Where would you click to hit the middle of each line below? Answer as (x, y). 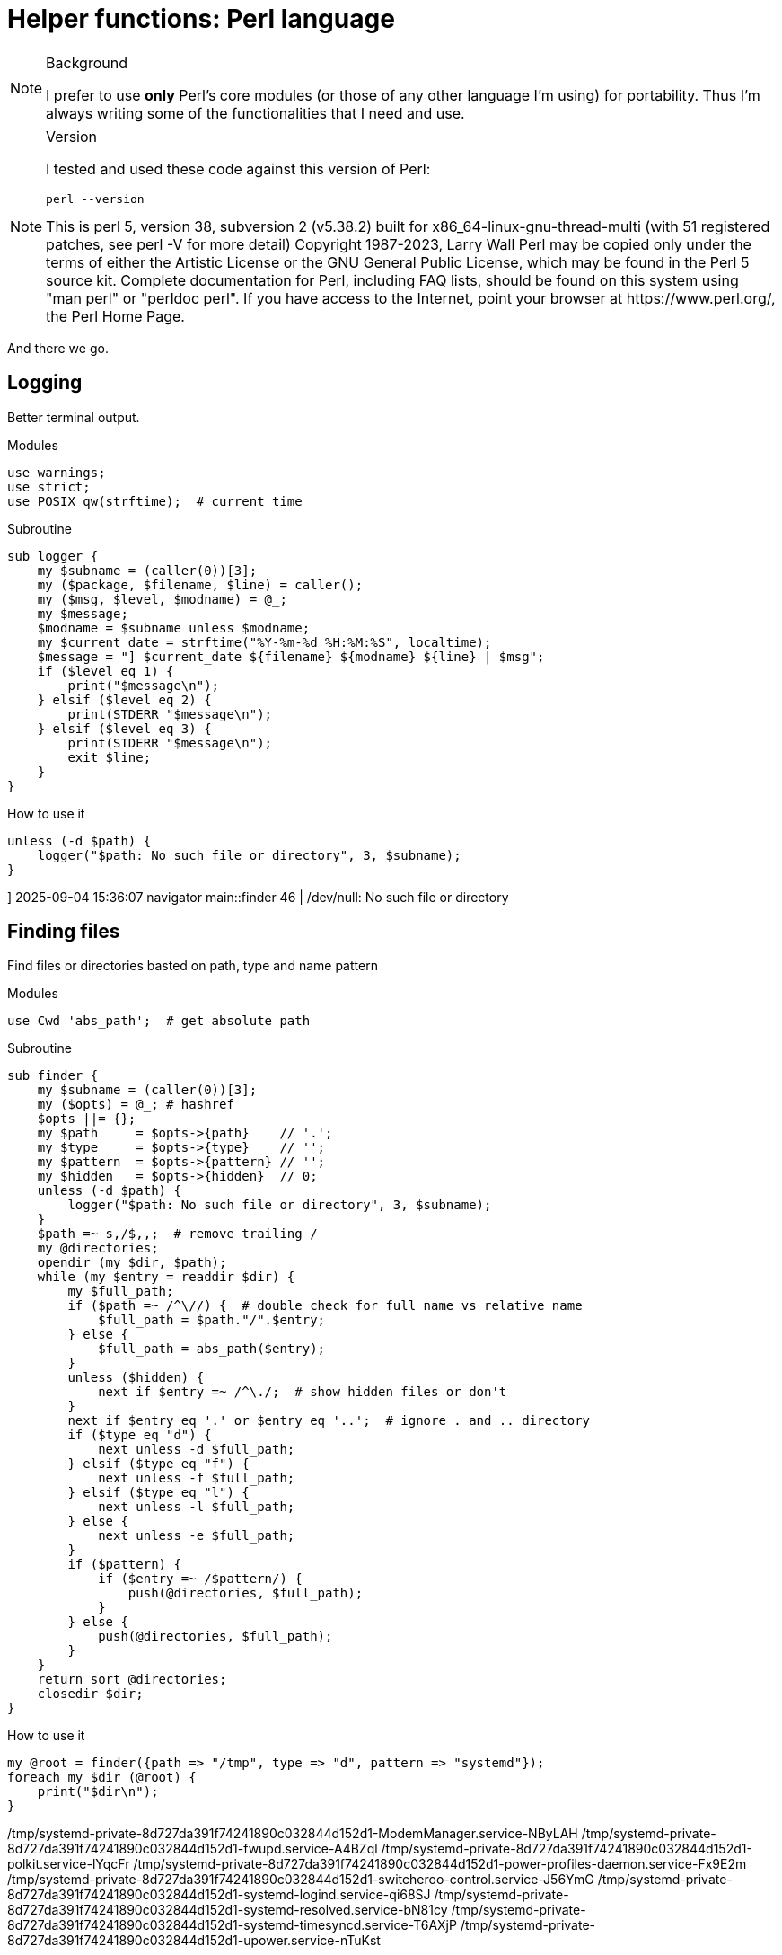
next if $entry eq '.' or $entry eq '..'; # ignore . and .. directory (329, 1421)
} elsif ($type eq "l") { (158, 1493)
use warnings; (57, 472)
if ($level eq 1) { (105, 671)
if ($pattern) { (124, 1565)
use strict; (49, 487)
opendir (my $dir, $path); (132, 1263)
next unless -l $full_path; (197, 1507)
